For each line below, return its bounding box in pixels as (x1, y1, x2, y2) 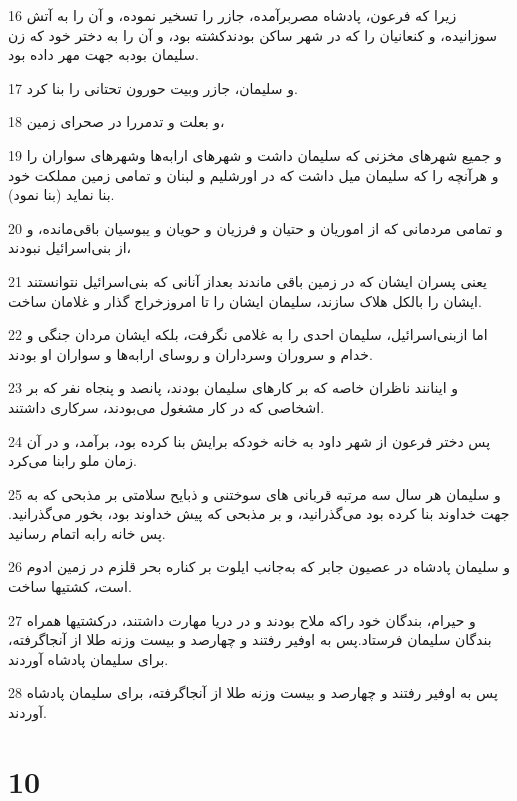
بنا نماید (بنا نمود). (8, 184, 115, 205)
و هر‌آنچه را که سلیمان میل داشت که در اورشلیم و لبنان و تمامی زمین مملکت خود (8, 164, 499, 185)
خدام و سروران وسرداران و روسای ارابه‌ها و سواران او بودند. (8, 343, 373, 364)
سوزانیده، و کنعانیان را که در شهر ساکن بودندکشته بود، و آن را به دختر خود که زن (8, 24, 498, 45)
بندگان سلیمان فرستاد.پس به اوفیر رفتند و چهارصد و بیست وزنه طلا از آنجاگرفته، (8, 629, 492, 650)
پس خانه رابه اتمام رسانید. (8, 522, 166, 543)
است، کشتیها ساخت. (8, 576, 132, 597)
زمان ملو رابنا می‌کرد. (8, 450, 137, 471)
